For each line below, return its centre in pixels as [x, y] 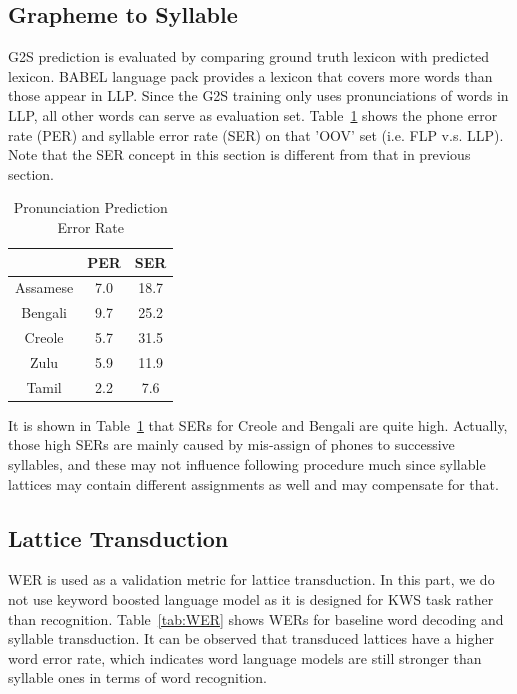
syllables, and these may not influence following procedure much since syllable [247, 464]
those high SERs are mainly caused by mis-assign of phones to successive [231, 444]
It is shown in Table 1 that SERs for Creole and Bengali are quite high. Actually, [258, 424]
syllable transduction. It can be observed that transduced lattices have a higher [251, 638]
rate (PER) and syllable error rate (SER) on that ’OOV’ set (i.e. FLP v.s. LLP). [256, 134]
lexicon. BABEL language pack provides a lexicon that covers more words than [250, 75]
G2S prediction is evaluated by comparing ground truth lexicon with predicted [249, 56]
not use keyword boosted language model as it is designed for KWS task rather [251, 599]
